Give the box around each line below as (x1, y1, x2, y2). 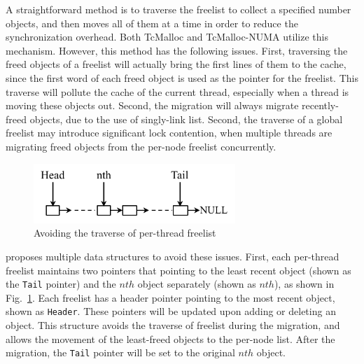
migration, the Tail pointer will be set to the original (6, 345, 235, 360)
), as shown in (274, 276, 335, 291)
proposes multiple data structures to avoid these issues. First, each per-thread (6, 248, 339, 263)
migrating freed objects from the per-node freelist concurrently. (6, 139, 276, 153)
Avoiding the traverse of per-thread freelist (34, 225, 216, 240)
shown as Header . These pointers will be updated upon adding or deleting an (6, 304, 336, 318)
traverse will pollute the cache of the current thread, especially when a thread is (6, 84, 349, 99)
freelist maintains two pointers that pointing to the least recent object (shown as (6, 262, 351, 277)
